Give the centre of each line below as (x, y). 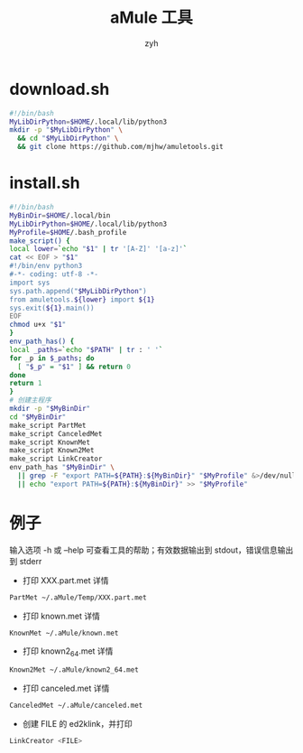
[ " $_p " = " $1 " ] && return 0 (74, 367)
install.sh (45, 183)
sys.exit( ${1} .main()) (52, 308)
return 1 (26, 384)
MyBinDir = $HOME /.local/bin (60, 215)
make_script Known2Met (52, 451)
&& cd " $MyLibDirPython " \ (68, 139)
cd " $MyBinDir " (38, 417)
